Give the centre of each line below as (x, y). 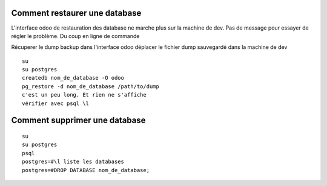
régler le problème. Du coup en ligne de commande (75, 36)
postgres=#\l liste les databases (73, 162)
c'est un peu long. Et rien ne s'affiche (84, 95)
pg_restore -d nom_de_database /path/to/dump (91, 86)
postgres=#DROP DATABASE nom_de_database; (86, 170)
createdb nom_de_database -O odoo (73, 78)
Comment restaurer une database (76, 13)
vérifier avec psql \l (56, 103)
